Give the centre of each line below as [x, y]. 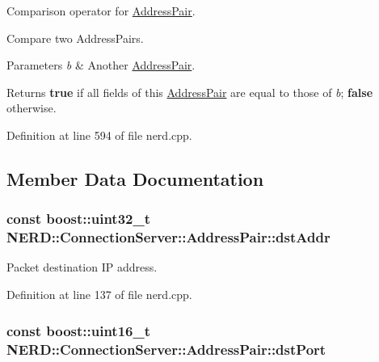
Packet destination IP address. [82, 267]
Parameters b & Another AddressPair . [101, 65]
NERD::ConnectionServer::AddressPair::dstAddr [168, 237]
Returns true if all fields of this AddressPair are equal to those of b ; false [190, 92]
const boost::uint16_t [78, 330]
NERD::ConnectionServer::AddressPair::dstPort [166, 349]
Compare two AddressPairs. [75, 38]
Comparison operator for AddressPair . [101, 11]
